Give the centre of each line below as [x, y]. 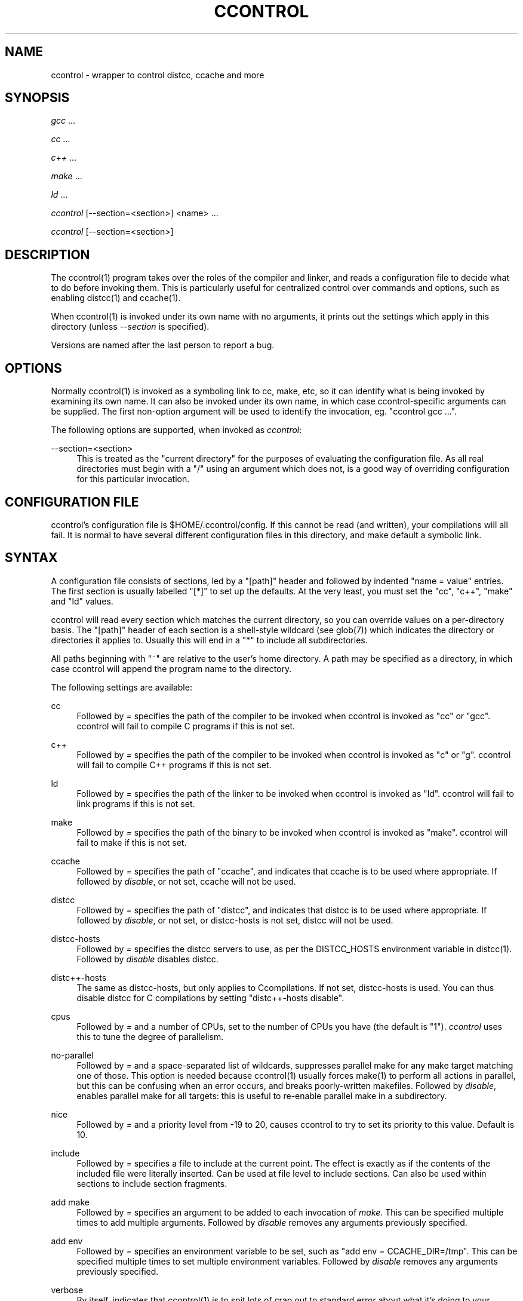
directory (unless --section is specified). [130, 327]
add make [70, 1202]
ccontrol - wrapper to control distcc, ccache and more [158, 75]
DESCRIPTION [47, 254]
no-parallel [72, 1055]
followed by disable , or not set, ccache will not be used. [186, 881]
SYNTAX [31, 558]
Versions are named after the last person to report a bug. [163, 345]
